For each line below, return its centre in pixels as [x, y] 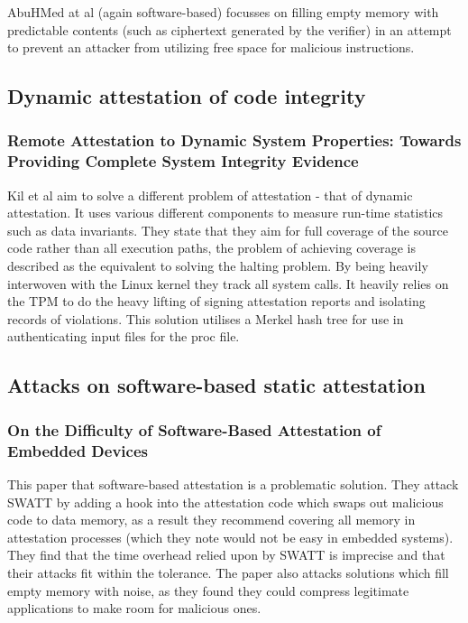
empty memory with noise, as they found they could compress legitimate [208, 590]
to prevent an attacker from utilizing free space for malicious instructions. [211, 47]
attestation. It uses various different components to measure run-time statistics [225, 213]
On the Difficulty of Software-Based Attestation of [194, 429]
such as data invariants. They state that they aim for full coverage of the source [228, 230]
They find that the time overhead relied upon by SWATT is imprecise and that [226, 555]
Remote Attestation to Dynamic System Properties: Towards [234, 140]
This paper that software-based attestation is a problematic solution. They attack [233, 484]
